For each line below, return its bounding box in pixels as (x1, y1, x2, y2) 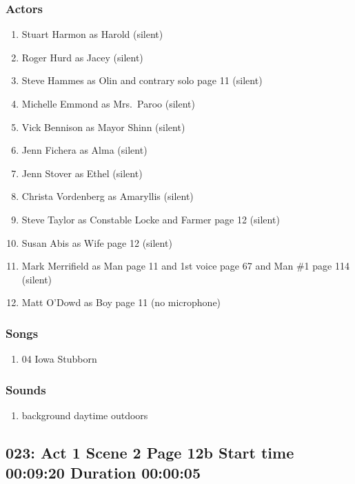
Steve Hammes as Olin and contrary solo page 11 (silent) (21, 73, 263, 88)
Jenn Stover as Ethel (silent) (21, 165, 143, 180)
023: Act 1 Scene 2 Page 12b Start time (6, 441, 294, 463)
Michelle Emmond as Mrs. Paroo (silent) (21, 97, 195, 110)
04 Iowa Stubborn (21, 352, 97, 366)
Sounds (6, 381, 46, 398)
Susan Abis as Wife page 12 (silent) (21, 235, 172, 250)
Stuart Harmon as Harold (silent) (21, 27, 163, 41)
